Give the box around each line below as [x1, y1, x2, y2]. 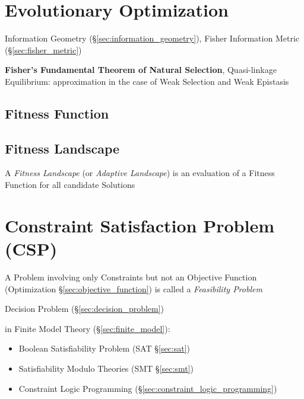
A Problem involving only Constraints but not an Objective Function [5, 270, 257, 283]
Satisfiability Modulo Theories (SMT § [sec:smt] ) [18, 362, 194, 374]
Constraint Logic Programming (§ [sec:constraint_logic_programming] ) [18, 382, 277, 394]
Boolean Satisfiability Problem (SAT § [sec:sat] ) [18, 342, 191, 355]
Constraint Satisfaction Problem [5, 213, 275, 237]
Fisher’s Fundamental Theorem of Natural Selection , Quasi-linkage [5, 63, 277, 76]
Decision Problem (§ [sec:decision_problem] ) [5, 302, 164, 315]
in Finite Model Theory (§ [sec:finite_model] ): [5, 322, 170, 334]
